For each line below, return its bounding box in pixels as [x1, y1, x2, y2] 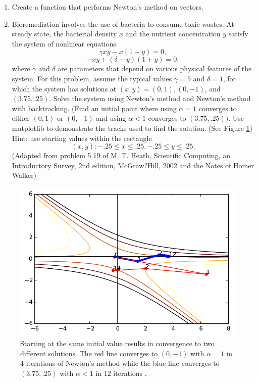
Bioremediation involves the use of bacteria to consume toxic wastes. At [12, 18, 234, 29]
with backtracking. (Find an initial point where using [12, 103, 177, 113]
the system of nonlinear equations [12, 38, 116, 49]
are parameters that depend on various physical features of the [58, 63, 252, 74]
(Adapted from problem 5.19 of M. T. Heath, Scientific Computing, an [12, 150, 230, 161]
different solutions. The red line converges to [20, 348, 158, 358]
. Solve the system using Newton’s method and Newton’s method [49, 93, 251, 104]
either [12, 113, 30, 123]
